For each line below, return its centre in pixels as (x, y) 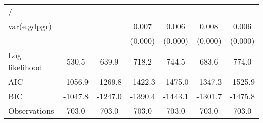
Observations (31, 111)
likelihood (25, 67)
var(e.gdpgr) (30, 26)
